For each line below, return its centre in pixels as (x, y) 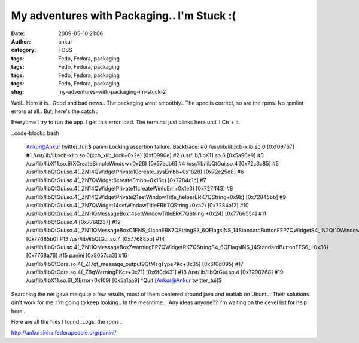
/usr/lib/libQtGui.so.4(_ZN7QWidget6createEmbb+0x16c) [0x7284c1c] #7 (116, 180)
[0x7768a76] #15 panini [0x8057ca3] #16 (77, 255)
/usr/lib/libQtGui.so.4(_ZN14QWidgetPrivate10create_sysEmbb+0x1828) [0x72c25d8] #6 (135, 172)
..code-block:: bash (35, 133)
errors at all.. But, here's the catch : (54, 111)
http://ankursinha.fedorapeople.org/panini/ (64, 333)
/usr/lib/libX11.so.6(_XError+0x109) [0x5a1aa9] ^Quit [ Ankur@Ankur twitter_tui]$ (124, 280)
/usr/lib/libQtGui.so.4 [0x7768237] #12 (73, 222)
